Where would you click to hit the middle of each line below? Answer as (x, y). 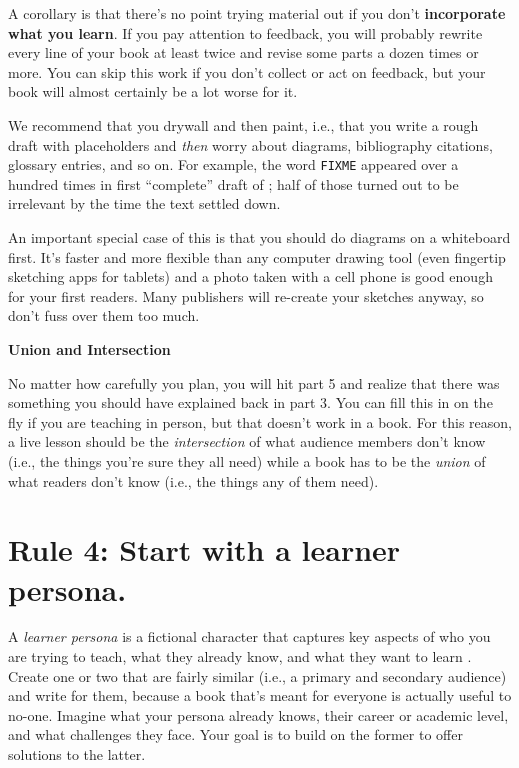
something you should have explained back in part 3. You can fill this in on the (250, 402)
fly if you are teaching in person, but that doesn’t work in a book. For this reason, (260, 421)
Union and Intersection (89, 348)
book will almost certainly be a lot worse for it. (153, 91)
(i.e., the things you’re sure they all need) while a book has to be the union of (247, 460)
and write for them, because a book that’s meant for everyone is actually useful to (260, 695)
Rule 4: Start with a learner (204, 549)
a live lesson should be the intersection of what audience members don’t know (247, 441)
